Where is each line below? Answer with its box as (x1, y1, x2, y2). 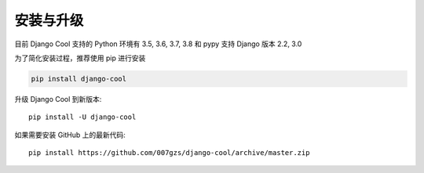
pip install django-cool (31, 74, 127, 83)
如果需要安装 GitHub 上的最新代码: (14, 130, 126, 139)
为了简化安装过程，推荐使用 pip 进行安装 (14, 53, 146, 63)
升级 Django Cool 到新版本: (14, 94, 102, 103)
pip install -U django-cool (28, 113, 137, 121)
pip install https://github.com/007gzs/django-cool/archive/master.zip (28, 149, 310, 157)
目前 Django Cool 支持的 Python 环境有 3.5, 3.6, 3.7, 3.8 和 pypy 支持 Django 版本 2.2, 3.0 (14, 39, 302, 49)
